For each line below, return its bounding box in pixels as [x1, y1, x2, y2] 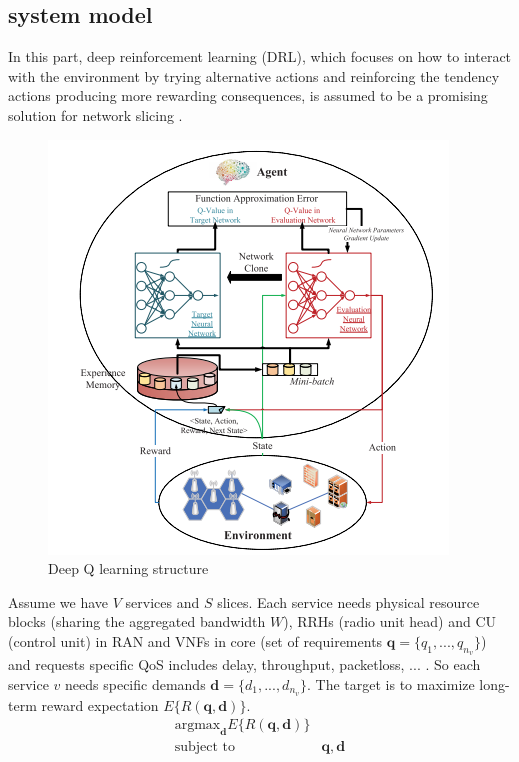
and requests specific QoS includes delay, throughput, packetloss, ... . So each [8, 654, 481, 675]
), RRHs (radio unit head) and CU [283, 611, 497, 632]
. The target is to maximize [307, 673, 475, 694]
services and [125, 591, 200, 612]
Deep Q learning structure [48, 558, 209, 579]
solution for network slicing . [8, 104, 183, 125]
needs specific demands [65, 673, 206, 694]
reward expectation [41, 694, 159, 715]
